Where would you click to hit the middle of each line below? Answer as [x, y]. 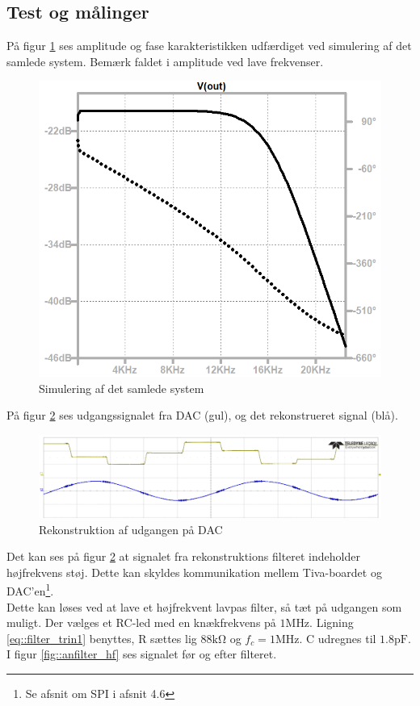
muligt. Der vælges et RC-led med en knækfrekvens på [141, 622]
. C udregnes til [338, 638]
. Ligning [332, 622]
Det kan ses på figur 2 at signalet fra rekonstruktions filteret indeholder [183, 556]
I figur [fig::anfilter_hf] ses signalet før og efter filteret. [142, 654]
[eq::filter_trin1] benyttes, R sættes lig [102, 638]
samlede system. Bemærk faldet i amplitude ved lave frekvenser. [165, 61]
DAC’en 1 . [30, 589]
